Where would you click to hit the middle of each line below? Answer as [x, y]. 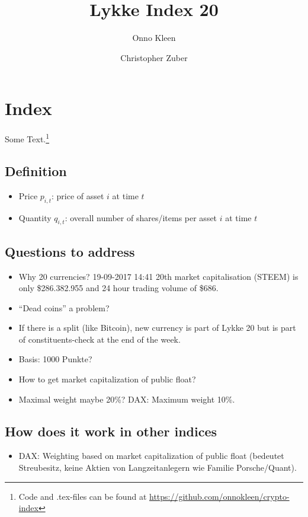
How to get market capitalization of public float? [107, 379]
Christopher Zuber [154, 57]
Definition [36, 170]
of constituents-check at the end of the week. [100, 339]
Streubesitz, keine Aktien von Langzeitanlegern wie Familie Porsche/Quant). [158, 467]
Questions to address [70, 251]
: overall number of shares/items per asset [141, 217]
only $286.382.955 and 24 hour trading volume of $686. [118, 288]
